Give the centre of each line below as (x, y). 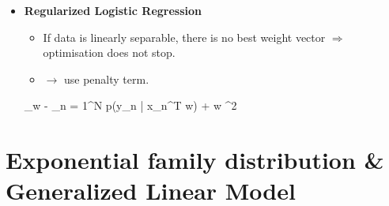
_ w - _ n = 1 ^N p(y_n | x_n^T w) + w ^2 (130, 105)
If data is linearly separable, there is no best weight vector (184, 37)
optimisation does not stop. (109, 52)
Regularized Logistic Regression (113, 10)
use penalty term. (106, 79)
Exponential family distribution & (195, 160)
